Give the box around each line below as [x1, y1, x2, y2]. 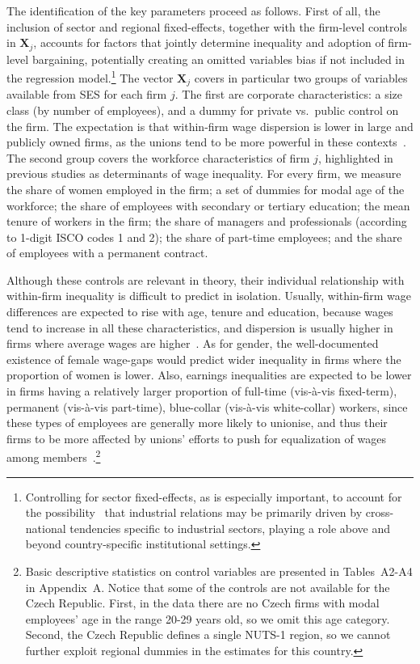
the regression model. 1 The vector [6, 67, 174, 86]
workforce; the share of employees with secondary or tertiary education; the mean [6, 197, 410, 214]
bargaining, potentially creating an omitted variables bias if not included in [31, 50, 405, 67]
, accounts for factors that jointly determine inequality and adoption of [33, 34, 384, 51]
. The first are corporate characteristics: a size [174, 86, 402, 103]
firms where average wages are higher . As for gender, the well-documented [6, 335, 379, 352]
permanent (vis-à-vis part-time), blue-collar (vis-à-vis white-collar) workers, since [6, 398, 408, 415]
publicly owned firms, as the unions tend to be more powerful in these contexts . [6, 133, 406, 150]
